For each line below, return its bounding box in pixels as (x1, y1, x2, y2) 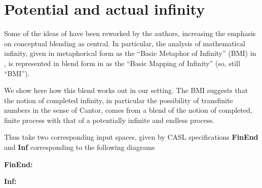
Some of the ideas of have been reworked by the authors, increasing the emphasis (4, 28, 256, 39)
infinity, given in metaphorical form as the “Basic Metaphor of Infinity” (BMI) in (4, 48, 256, 58)
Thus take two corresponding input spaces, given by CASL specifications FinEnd (4, 132, 258, 142)
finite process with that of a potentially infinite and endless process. (4, 114, 215, 125)
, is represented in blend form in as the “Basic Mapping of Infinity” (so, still (4, 57, 240, 68)
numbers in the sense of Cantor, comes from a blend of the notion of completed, (4, 105, 252, 115)
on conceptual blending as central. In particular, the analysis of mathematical (4, 38, 245, 48)
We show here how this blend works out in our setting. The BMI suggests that (4, 85, 248, 96)
